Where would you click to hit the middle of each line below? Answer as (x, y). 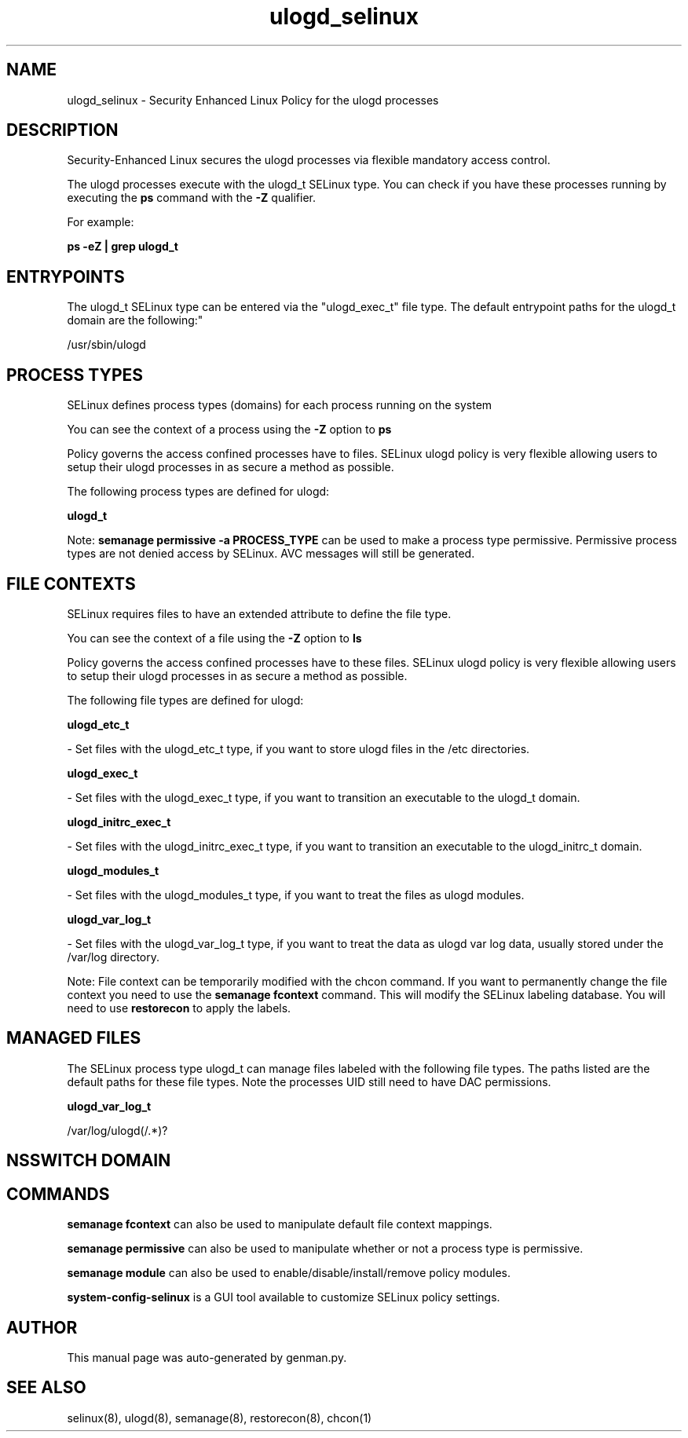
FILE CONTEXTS (71, 584)
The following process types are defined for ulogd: (198, 492)
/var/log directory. (113, 957)
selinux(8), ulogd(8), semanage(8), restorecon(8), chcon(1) (220, 1418)
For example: (101, 222)
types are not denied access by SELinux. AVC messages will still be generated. (271, 554)
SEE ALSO (46, 1388)
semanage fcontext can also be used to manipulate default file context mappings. (280, 1224)
